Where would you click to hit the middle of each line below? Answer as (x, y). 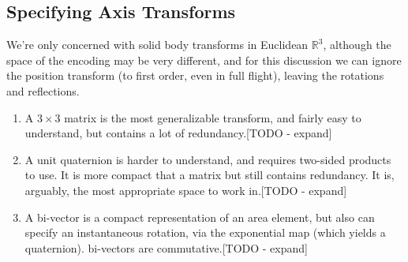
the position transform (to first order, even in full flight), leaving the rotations (195, 75)
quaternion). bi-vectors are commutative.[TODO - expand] (166, 247)
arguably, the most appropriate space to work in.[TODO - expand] (186, 190)
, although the (357, 45)
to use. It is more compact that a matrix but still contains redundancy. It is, (210, 175)
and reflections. (43, 90)
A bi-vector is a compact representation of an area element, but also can (200, 217)
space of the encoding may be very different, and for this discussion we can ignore (204, 60)
